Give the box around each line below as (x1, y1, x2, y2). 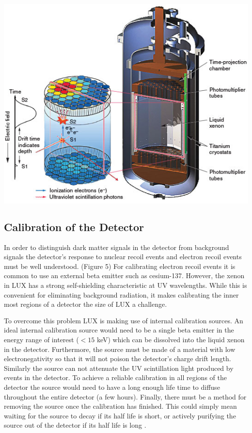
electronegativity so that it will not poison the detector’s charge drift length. (4, 353, 231, 364)
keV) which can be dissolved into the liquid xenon (96, 334, 245, 344)
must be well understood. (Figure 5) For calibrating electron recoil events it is (4, 261, 236, 271)
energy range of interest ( (4, 334, 79, 344)
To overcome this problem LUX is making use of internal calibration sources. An (4, 315, 243, 325)
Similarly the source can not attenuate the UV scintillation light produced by (4, 363, 234, 373)
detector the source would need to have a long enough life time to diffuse (4, 382, 220, 392)
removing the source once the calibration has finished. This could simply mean (4, 401, 237, 411)
